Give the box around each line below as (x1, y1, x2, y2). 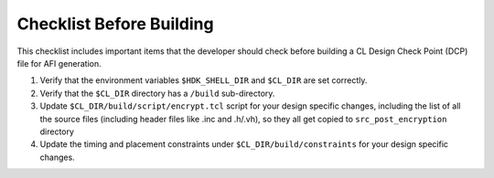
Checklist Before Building (16, 14, 214, 34)
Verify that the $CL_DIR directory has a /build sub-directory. (39, 88, 275, 99)
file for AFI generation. (16, 58, 102, 68)
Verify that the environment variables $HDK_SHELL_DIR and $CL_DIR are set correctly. (39, 75, 368, 86)
